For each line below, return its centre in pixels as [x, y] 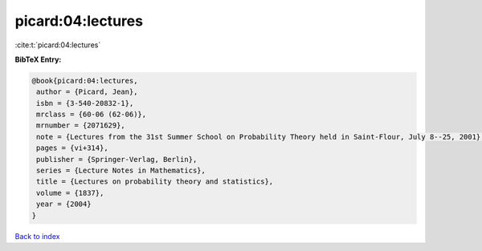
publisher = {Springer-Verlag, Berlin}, [117, 159]
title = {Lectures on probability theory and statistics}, [155, 182]
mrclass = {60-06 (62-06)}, [92, 115]
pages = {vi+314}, [72, 148]
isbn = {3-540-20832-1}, [85, 103]
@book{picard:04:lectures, [85, 81]
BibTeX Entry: [38, 59]
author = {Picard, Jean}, [87, 92]
